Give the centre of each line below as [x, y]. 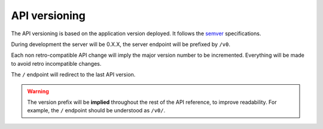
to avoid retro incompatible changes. [56, 63]
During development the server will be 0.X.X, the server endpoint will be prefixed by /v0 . [121, 44]
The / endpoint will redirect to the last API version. [73, 75]
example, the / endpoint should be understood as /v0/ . [96, 110]
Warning [38, 91]
